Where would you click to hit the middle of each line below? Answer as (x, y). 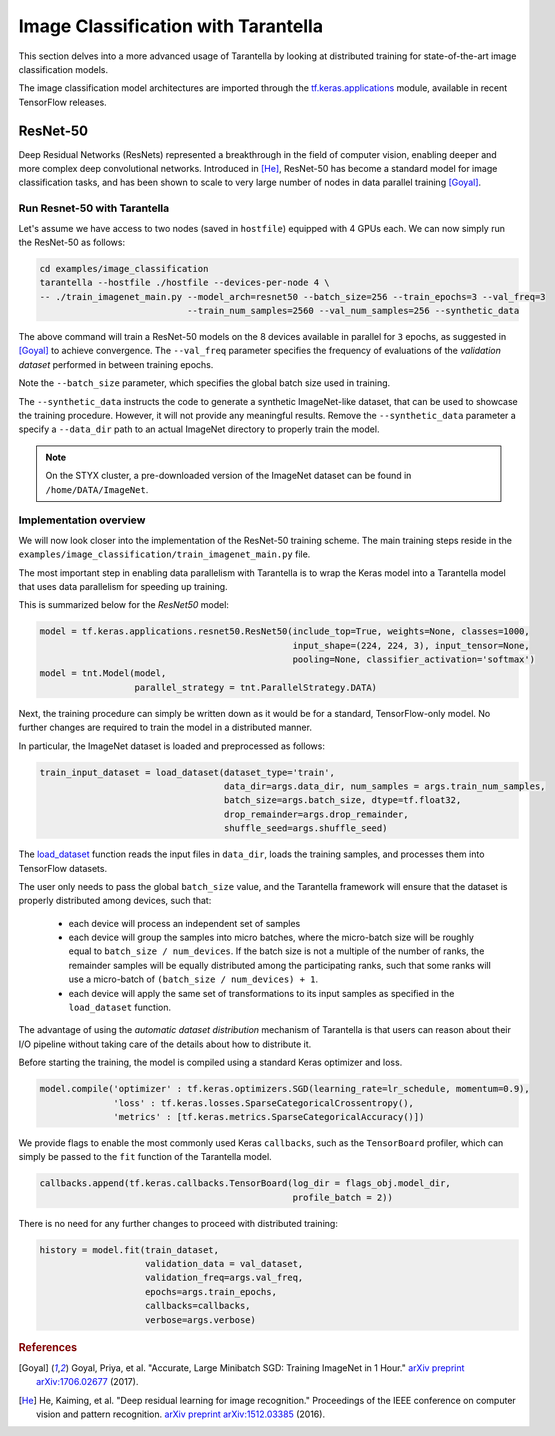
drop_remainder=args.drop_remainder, (316, 814)
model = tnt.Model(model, (103, 673)
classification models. (63, 69)
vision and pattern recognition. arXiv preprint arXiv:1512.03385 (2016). (180, 1414)
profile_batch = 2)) (343, 1197)
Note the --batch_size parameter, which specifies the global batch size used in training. (204, 383)
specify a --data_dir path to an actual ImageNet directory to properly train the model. (199, 429)
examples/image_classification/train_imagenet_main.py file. (164, 554)
